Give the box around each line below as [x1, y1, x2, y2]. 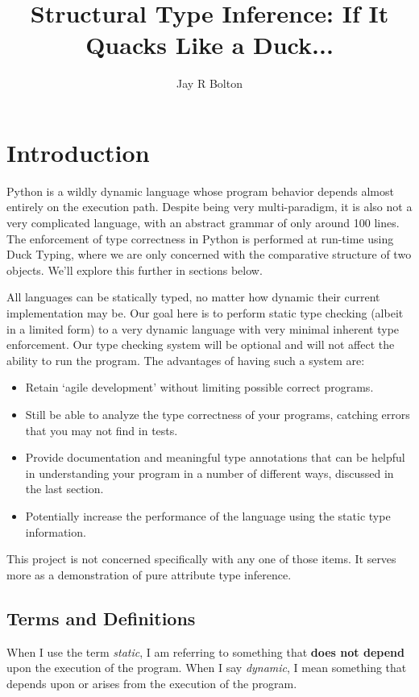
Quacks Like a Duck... [85, 28, 334, 61]
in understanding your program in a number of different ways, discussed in [25, 464, 394, 481]
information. [25, 523, 86, 540]
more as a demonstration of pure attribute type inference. [6, 566, 292, 583]
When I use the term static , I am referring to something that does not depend [6, 643, 404, 660]
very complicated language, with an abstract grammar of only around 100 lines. [6, 214, 400, 231]
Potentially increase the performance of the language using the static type [25, 507, 391, 524]
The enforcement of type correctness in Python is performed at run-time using [6, 230, 394, 247]
